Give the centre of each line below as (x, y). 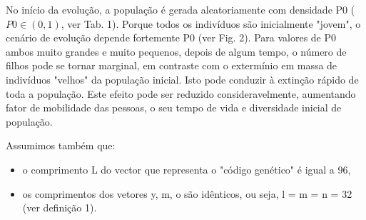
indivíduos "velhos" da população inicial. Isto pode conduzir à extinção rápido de (182, 79)
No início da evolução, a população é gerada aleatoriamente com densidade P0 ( (181, 9)
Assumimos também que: (61, 145)
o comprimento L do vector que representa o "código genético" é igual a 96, (187, 169)
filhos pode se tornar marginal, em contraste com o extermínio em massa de (172, 65)
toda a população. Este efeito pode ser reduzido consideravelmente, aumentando (181, 93)
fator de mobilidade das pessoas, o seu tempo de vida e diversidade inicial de (174, 107)
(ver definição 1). (60, 207)
